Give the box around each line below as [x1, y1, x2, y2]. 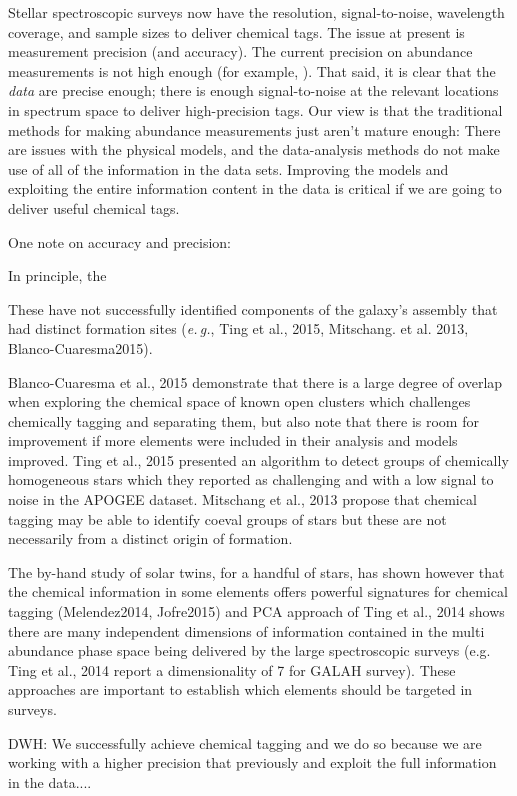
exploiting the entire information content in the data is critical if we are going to [8, 178, 502, 199]
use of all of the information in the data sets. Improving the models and [8, 158, 449, 179]
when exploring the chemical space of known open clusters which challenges [8, 391, 471, 412]
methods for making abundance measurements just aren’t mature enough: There [8, 119, 501, 140]
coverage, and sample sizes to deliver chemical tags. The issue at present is [8, 21, 465, 42]
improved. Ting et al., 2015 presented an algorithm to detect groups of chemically [8, 449, 509, 470]
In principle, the [8, 265, 107, 286]
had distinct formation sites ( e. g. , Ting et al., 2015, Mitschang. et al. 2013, [8, 318, 469, 339]
